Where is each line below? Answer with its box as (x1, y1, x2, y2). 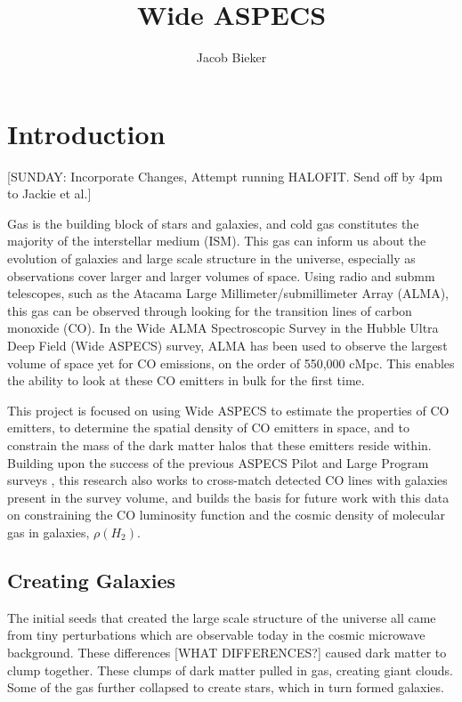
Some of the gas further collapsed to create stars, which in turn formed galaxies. (7, 678, 444, 697)
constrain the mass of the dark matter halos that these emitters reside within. (7, 435, 432, 454)
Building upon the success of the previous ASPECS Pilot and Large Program (7, 453, 429, 472)
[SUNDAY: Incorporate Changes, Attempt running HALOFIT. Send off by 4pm (7, 166, 443, 185)
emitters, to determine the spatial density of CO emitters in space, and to (7, 418, 409, 437)
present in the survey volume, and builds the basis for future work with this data (7, 488, 450, 506)
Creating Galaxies (7, 566, 176, 593)
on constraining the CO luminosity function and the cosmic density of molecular (7, 505, 445, 524)
